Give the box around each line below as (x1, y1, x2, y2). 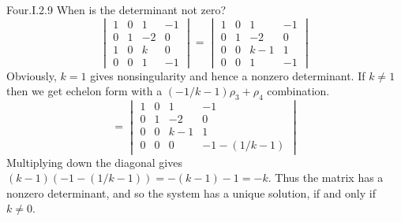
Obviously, (6, 67, 57, 83)
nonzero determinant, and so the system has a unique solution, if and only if (6, 184, 376, 201)
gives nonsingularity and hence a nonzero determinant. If (90, 67, 365, 83)
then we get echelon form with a (6, 83, 163, 99)
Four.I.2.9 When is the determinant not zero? (6, 2, 227, 17)
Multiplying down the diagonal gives (6, 154, 182, 170)
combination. (267, 83, 330, 99)
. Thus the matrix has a (268, 169, 384, 186)
